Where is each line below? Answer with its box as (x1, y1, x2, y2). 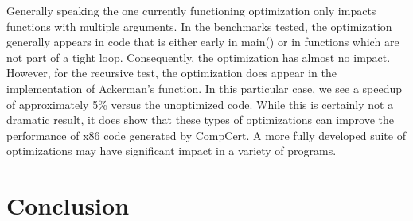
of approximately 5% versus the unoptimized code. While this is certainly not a (6, 95, 394, 112)
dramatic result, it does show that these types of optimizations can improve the (6, 111, 395, 128)
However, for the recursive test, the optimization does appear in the (6, 64, 337, 81)
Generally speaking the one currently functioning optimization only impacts (6, 2, 376, 18)
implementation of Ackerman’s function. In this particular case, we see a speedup (6, 79, 403, 96)
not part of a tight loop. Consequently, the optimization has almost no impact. (6, 48, 391, 65)
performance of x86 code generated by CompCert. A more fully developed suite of (6, 126, 406, 143)
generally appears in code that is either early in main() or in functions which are (6, 33, 399, 50)
